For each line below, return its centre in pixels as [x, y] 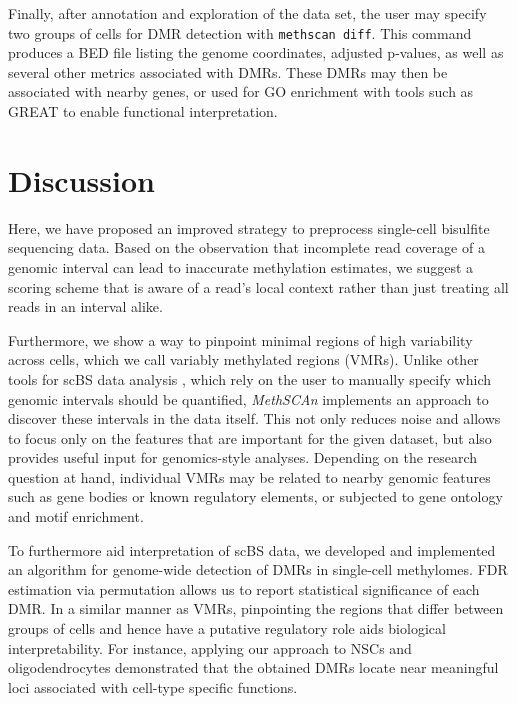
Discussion [81, 179]
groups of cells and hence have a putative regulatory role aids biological [227, 628]
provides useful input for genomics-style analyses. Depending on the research [243, 457]
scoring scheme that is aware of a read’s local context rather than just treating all [258, 286]
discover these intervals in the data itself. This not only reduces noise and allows [254, 418]
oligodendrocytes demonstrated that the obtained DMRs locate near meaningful [253, 667]
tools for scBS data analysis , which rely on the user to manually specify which [249, 378]
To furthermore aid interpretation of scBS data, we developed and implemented [252, 549]
